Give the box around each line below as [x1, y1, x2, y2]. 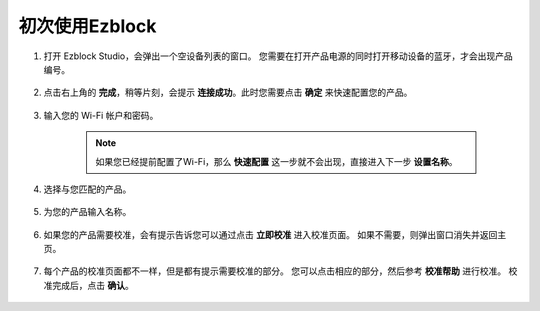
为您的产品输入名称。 [43, 206, 132, 218]
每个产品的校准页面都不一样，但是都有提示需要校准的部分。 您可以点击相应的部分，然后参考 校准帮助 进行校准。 [43, 265, 507, 277]
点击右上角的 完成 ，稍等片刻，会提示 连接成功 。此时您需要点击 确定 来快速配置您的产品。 [43, 86, 413, 99]
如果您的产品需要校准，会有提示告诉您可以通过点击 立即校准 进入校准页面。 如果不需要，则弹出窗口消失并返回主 [43, 228, 507, 240]
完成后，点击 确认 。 [51, 279, 134, 291]
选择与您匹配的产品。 [43, 183, 132, 195]
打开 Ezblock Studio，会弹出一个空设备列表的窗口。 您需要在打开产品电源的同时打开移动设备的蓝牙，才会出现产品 [43, 50, 514, 62]
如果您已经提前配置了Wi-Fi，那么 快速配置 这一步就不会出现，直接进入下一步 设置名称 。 [95, 155, 459, 167]
